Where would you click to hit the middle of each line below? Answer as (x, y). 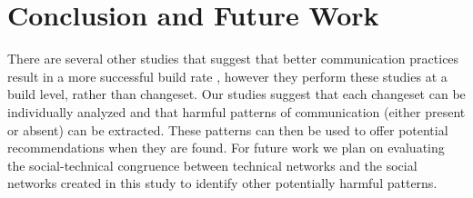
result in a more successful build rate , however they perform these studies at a (227, 76)
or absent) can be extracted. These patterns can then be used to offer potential (228, 129)
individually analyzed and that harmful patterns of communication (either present (236, 111)
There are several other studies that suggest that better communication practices (233, 59)
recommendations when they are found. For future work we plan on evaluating (226, 148)
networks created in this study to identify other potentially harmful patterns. (222, 183)
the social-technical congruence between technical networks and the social (212, 165)
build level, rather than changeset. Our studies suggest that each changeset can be (236, 94)
